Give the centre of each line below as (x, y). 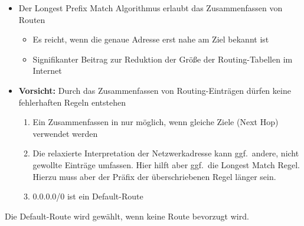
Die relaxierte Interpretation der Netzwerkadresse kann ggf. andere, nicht (166, 153)
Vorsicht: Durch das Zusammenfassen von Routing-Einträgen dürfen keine (155, 90)
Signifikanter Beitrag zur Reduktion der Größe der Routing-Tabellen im (163, 59)
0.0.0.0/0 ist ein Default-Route (88, 196)
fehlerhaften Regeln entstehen (72, 102)
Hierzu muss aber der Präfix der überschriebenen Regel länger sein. (154, 176)
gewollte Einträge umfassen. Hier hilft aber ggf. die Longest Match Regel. (166, 164)
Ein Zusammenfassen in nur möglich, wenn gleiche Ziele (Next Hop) (156, 122)
